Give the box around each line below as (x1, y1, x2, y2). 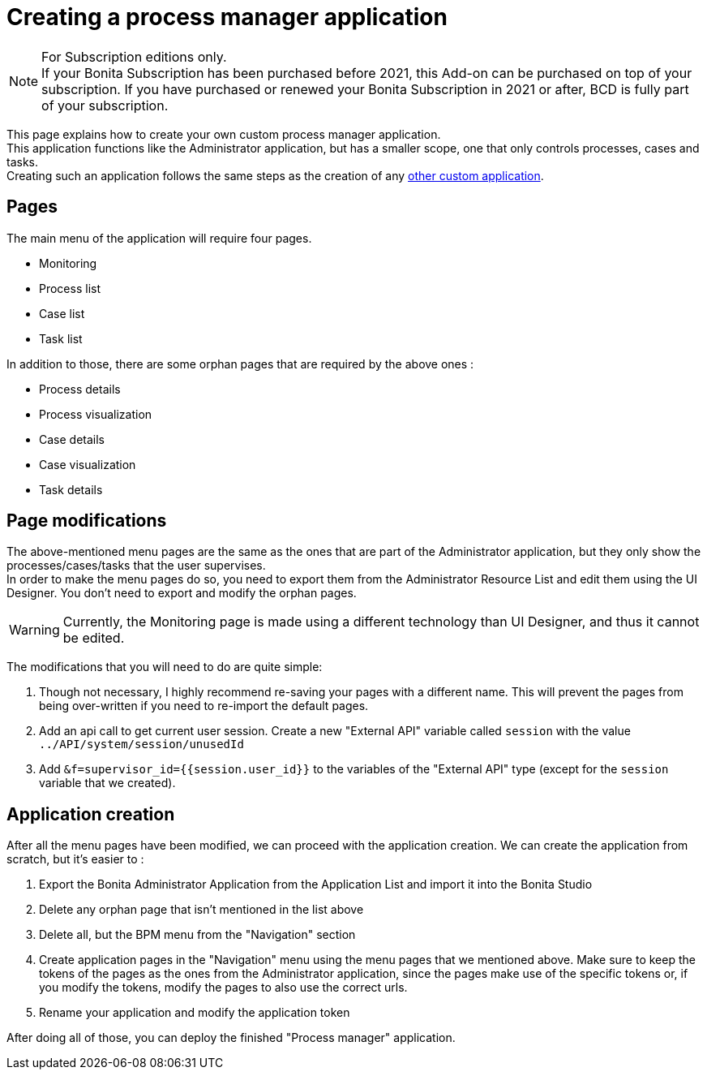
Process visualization (39, 407, 152, 421)
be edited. (62, 630, 125, 647)
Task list (39, 331, 83, 346)
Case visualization (39, 457, 136, 471)
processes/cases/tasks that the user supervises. (6, 558, 266, 573)
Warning (9, 622, 60, 639)
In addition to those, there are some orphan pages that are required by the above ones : (6, 356, 474, 371)
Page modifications (6, 510, 167, 532)
